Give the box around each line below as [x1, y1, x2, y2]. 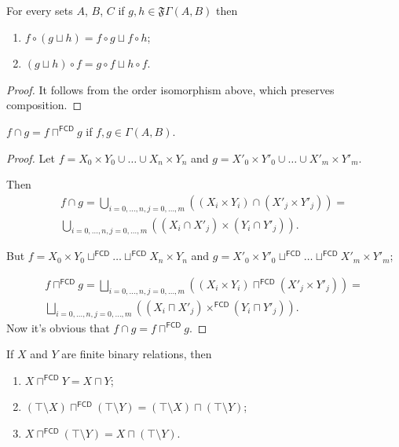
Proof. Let [6, 149, 55, 166]
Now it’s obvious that [6, 319, 110, 335]
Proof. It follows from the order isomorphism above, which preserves [6, 81, 335, 97]
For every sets [6, 2, 73, 18]
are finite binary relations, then [61, 346, 212, 362]
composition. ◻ [6, 97, 82, 113]
